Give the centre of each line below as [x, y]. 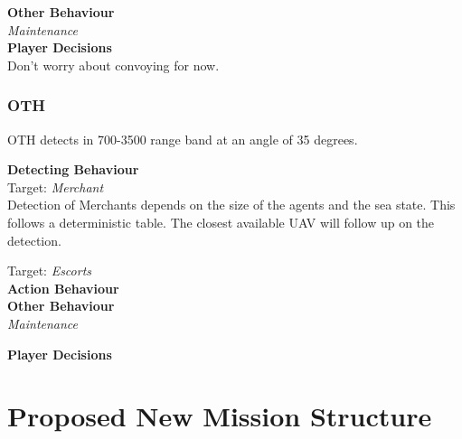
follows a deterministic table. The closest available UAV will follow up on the [221, 222]
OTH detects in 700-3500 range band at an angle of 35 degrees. [183, 139]
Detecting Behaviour [73, 169]
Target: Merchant [56, 187]
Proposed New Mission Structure [220, 416]
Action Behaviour [63, 288]
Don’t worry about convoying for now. [113, 65]
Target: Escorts [50, 271]
